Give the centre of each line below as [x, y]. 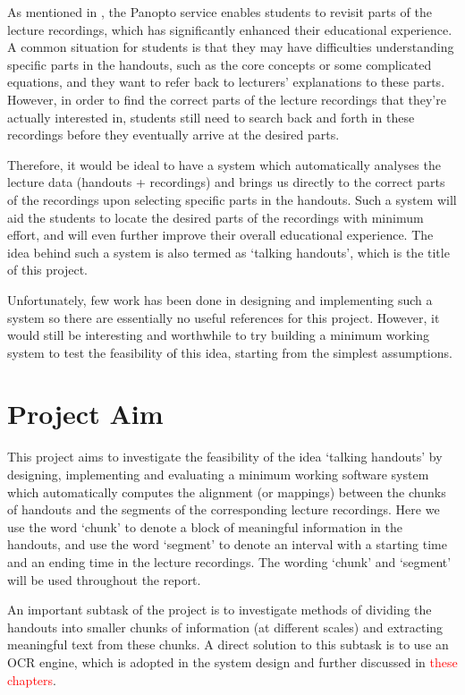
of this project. [47, 270]
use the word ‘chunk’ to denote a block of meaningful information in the [205, 526]
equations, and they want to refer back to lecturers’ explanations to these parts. [226, 82]
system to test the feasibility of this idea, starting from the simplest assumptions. [230, 352]
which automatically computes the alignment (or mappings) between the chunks [227, 492]
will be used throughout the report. [104, 579]
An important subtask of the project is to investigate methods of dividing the [220, 610]
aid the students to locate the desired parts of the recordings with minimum [216, 217]
